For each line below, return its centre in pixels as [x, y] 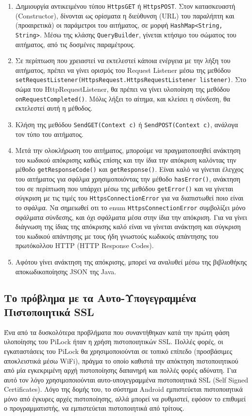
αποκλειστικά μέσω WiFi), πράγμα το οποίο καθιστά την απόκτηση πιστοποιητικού [121, 360]
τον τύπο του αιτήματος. [49, 134]
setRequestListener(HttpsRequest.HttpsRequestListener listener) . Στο [131, 79]
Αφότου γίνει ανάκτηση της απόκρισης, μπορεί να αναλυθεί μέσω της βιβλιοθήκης [131, 261]
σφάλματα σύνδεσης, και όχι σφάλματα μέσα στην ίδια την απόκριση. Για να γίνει [131, 217]
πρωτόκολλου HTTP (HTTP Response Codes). [84, 245]
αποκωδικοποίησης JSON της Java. [66, 271]
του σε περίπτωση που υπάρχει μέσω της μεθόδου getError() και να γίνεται [124, 188]
